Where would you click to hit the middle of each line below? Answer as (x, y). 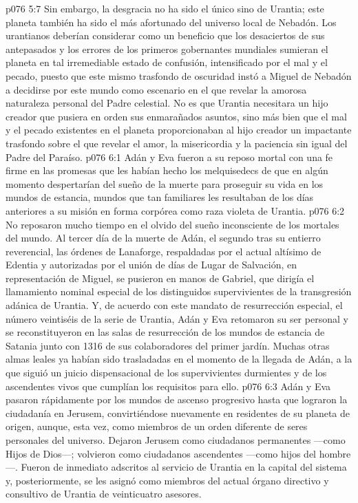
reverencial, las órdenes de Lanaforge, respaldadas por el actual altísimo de (164, 251)
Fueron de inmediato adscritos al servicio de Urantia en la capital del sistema (184, 467)
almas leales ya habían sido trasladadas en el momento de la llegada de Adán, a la (179, 359)
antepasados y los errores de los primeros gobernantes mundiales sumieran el (167, 49)
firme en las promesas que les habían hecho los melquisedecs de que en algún (167, 170)
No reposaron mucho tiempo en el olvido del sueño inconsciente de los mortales (172, 224)
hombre (335, 453)
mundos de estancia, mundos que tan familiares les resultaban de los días (160, 197)
